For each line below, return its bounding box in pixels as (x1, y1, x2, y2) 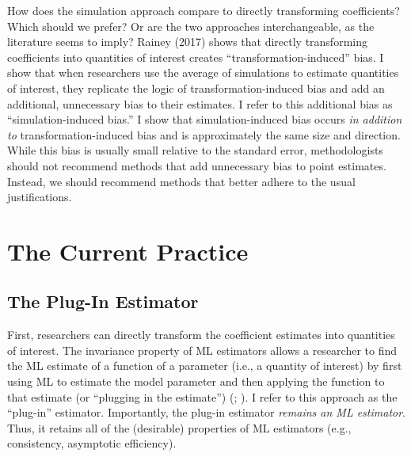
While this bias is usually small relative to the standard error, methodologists (7, 142, 383, 158)
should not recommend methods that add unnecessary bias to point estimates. (7, 157, 386, 173)
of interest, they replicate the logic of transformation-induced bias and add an (7, 79, 385, 96)
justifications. (7, 189, 72, 205)
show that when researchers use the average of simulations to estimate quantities (7, 64, 399, 81)
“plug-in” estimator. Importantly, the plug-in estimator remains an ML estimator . (7, 404, 406, 421)
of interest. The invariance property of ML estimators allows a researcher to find (7, 341, 398, 358)
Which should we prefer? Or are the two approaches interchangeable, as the (7, 17, 375, 34)
